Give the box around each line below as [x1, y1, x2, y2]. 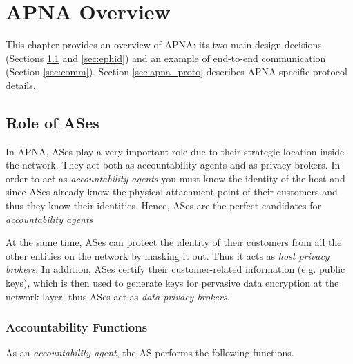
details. [6, 77, 36, 92]
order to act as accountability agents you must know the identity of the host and [6, 171, 345, 185]
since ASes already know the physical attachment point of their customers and [6, 184, 338, 199]
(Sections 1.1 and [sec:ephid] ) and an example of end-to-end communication [6, 50, 326, 65]
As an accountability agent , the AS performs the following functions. [6, 345, 294, 360]
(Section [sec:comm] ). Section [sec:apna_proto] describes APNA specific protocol [6, 64, 347, 79]
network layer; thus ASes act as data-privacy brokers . [6, 289, 230, 303]
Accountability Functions [6, 318, 148, 336]
